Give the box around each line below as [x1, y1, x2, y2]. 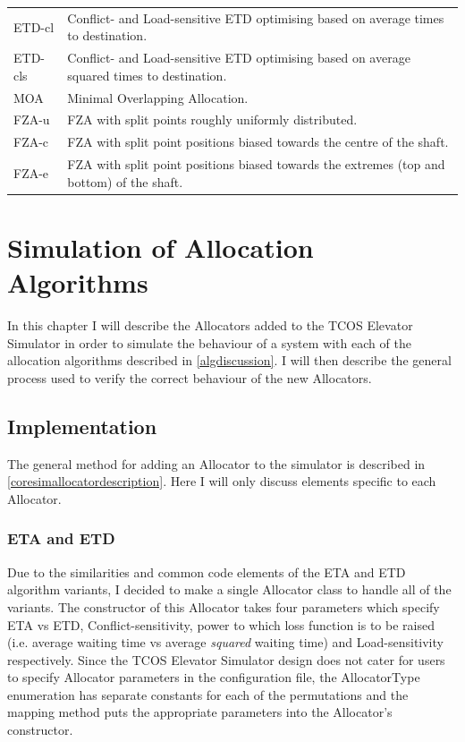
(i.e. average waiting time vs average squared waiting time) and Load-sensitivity [7, 633, 444, 652]
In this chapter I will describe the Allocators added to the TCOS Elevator [7, 316, 413, 335]
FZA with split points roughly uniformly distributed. [67, 110, 358, 129]
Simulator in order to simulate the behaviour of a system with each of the [7, 333, 411, 352]
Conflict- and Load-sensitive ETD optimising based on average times [67, 8, 444, 27]
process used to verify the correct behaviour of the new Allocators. [7, 368, 372, 387]
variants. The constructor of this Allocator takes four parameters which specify [7, 597, 440, 616]
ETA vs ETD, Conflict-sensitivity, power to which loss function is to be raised [7, 615, 435, 634]
